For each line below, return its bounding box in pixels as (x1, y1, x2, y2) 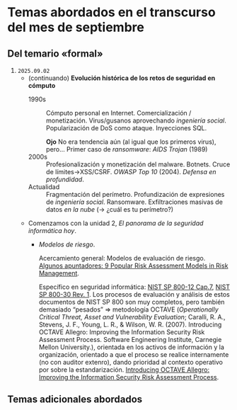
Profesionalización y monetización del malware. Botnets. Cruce (45, 160, 231, 169)
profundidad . (45, 175, 85, 183)
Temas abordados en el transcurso (7, 4, 216, 21)
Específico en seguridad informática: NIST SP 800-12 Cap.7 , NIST (38, 283, 231, 291)
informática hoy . (28, 227, 76, 234)
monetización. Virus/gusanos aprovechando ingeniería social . (45, 116, 226, 125)
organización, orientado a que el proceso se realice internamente (38, 351, 229, 358)
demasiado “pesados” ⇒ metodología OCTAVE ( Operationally (38, 305, 219, 314)
